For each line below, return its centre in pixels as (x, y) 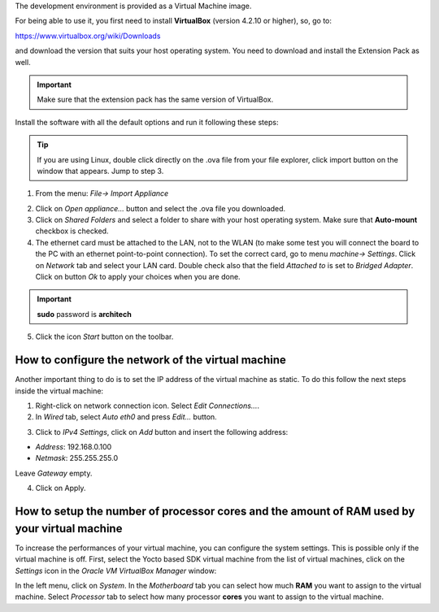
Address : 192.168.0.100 (74, 447)
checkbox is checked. (72, 231)
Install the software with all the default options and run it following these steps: (147, 122)
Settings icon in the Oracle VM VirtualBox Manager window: (116, 571)
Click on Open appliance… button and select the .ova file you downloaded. (161, 208)
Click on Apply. (61, 488)
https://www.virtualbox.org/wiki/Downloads (88, 36)
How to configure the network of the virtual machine (150, 360)
